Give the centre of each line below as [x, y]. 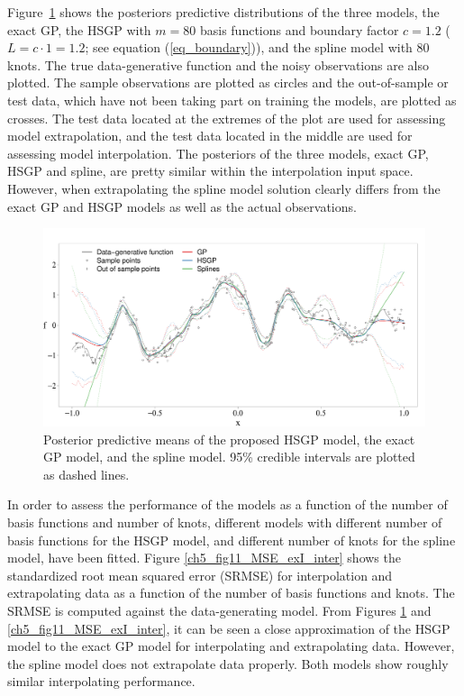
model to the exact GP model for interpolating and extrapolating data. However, [231, 646]
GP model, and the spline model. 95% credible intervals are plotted [229, 457]
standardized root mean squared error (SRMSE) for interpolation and [200, 575]
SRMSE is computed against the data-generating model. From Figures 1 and [219, 610]
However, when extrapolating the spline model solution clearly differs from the [224, 188]
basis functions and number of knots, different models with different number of [225, 522]
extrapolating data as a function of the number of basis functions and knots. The [231, 593]
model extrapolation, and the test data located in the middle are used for [210, 136]
